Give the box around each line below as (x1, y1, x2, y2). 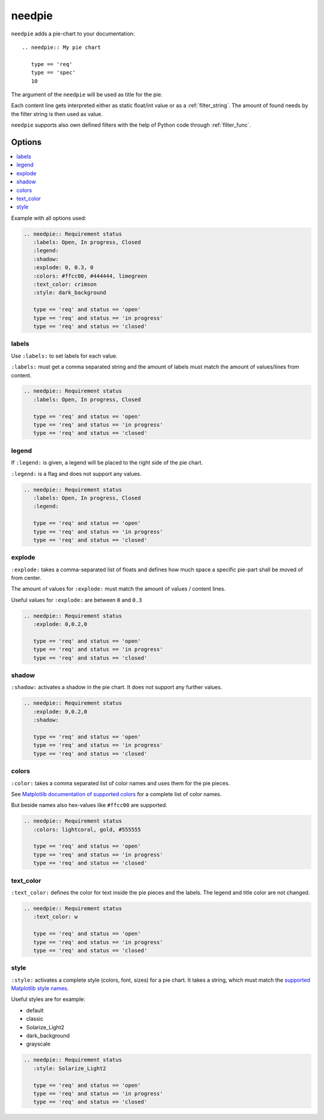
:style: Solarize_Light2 (33, 1065, 106, 1072)
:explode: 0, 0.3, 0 (33, 264, 94, 271)
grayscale (26, 1040, 51, 1048)
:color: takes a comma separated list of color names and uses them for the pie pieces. (11, 779, 230, 787)
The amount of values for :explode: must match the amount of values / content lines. (11, 585, 226, 592)
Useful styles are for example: (11, 996, 85, 1003)
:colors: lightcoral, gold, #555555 (33, 826, 141, 833)
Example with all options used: (11, 214, 86, 222)
